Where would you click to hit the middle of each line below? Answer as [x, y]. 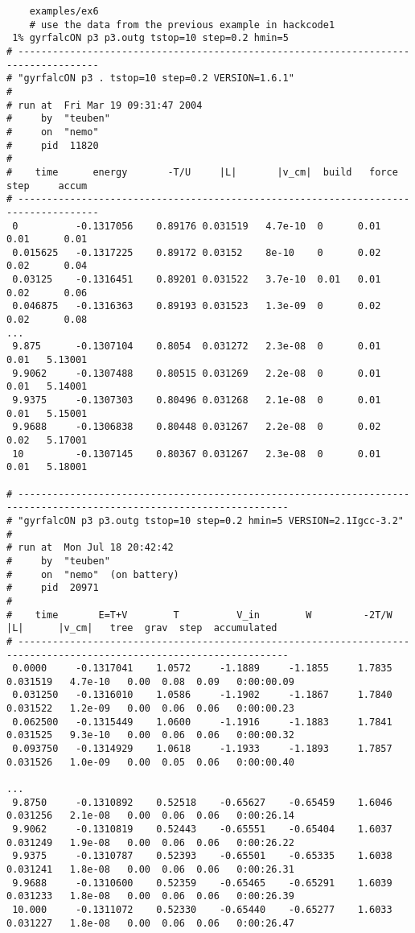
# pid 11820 [53, 145]
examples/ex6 [64, 11]
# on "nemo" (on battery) [93, 574]
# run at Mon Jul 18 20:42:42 [90, 548]
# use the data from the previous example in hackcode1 [182, 25]
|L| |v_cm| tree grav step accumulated [142, 628]
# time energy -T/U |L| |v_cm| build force [202, 172]
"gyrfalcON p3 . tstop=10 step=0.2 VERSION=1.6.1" [156, 78]
